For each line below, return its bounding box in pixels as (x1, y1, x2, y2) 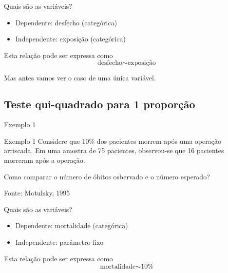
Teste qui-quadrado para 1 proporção (4, 97, 195, 112)
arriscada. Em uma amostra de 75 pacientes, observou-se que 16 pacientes (4, 145, 224, 156)
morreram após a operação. (4, 155, 85, 165)
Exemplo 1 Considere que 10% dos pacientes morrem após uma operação (4, 136, 221, 146)
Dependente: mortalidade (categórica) (15, 220, 128, 231)
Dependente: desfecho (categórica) (15, 17, 117, 27)
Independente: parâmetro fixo (15, 236, 104, 247)
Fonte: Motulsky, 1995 (4, 188, 70, 198)
